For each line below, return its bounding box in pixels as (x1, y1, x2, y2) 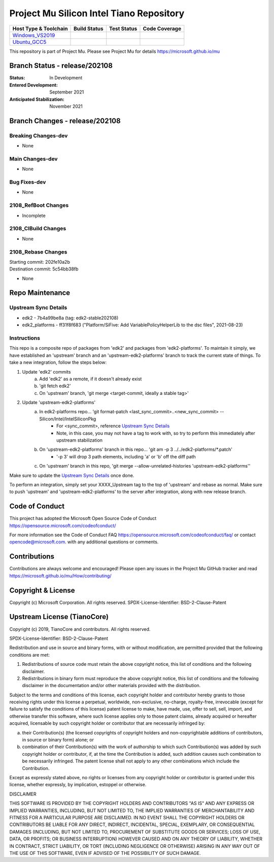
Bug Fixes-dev (9, 178, 46, 186)
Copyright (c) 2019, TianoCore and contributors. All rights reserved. (9, 626, 151, 632)
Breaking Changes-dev (9, 132, 68, 139)
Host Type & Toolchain (12, 25, 68, 32)
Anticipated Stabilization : (9, 96, 64, 102)
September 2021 (49, 89, 84, 95)
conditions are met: (9, 652, 50, 658)
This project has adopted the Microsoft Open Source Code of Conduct (9, 515, 157, 521)
